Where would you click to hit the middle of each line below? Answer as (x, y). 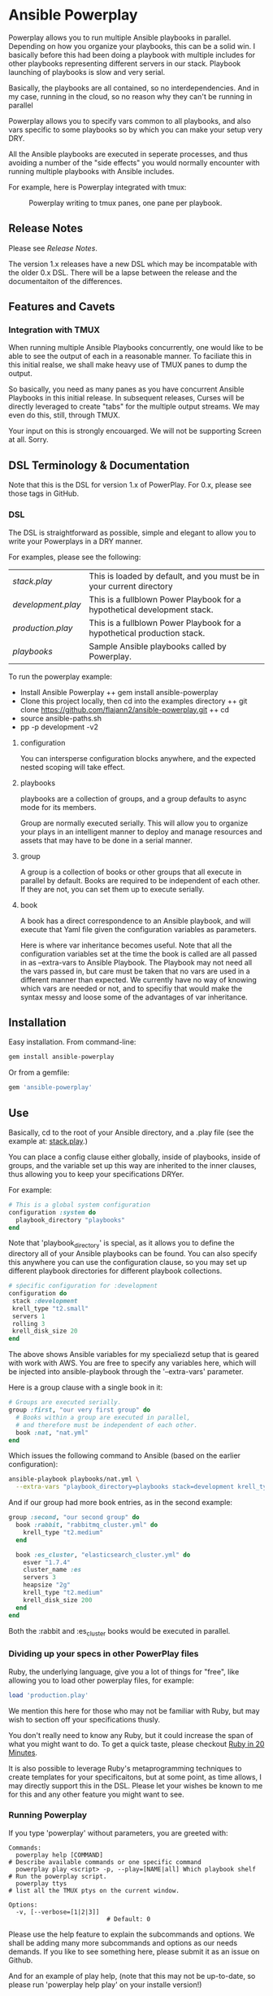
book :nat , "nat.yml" (52, 1433)
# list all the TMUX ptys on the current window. (94, 1890)
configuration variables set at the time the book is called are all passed (139, 953)
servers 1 (28, 1316)
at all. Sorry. (28, 440)
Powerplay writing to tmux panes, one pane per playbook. (126, 203)
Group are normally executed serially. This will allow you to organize (134, 823)
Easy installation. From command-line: (72, 1042)
